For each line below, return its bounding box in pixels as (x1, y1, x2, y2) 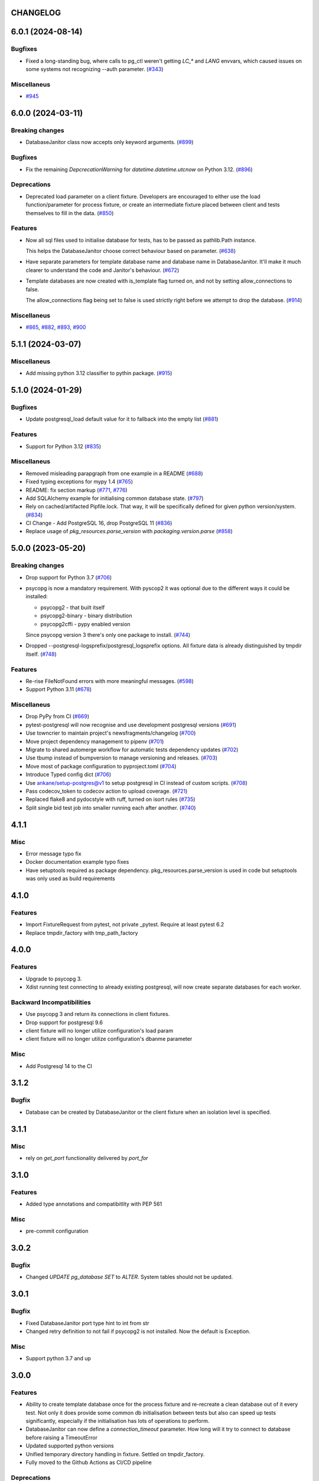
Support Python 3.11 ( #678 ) (25, 686, 92, 693)
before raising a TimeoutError (25, 1434, 97, 1441)
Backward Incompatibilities (11, 998, 91, 1006)
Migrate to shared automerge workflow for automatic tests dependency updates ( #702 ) (25, 746, 239, 753)
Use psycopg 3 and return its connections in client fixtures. (25, 1011, 170, 1018)
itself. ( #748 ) (25, 650, 57, 658)
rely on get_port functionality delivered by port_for (25, 1154, 148, 1161)
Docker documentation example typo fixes (25, 858, 129, 865)
